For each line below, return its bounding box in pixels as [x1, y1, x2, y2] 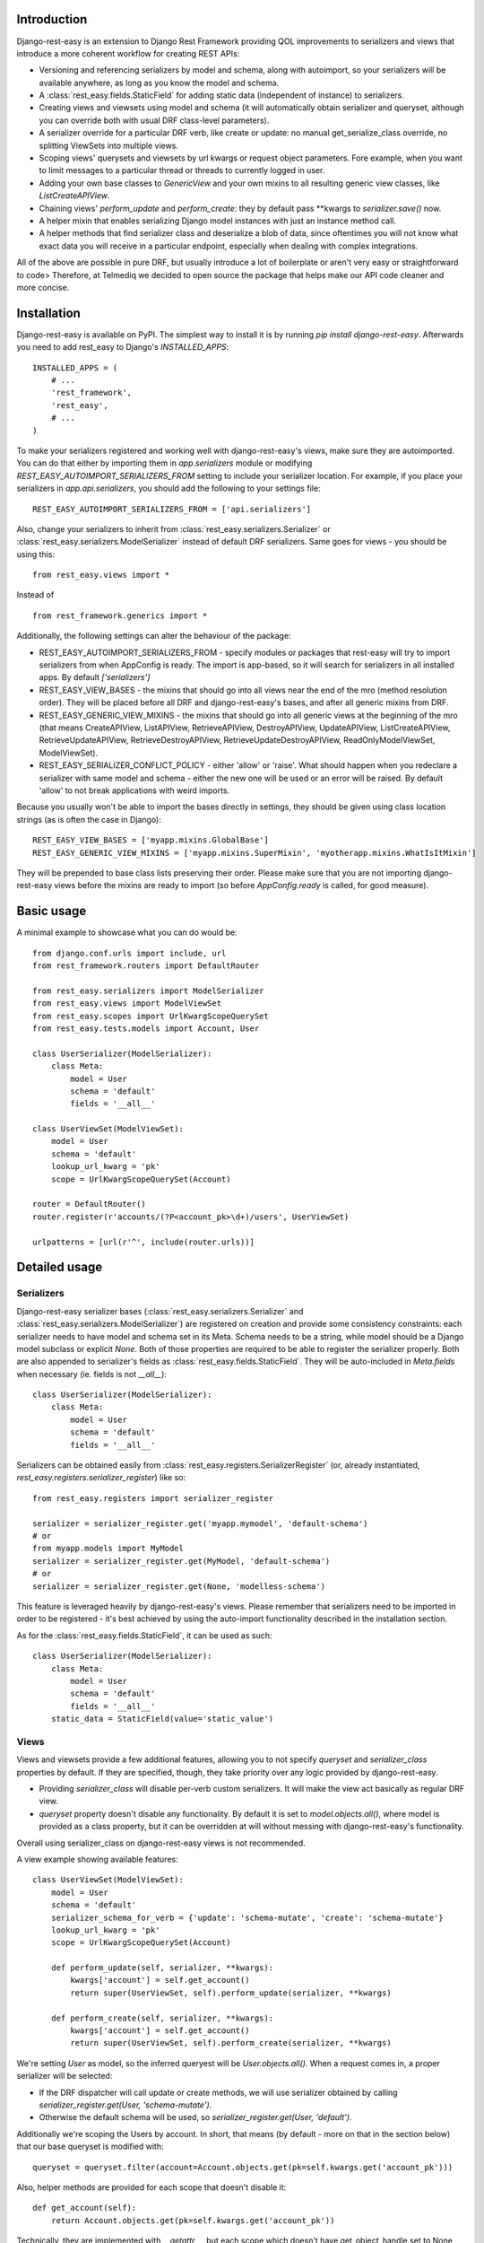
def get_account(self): [32, 2203, 137, 2213]
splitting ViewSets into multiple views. [39, 140, 179, 151]
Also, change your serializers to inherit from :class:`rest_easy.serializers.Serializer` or [16, 523, 331, 534]
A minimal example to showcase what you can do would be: [16, 927, 238, 938]
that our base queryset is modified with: [16, 2141, 164, 2152]
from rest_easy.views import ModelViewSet [32, 999, 222, 1008]
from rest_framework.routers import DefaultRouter [32, 960, 260, 971]
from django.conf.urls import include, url [32, 947, 227, 958]
